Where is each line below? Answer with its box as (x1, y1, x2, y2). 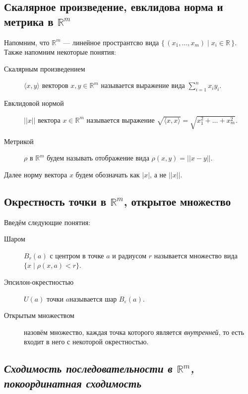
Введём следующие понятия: (4, 217, 91, 227)
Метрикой (4, 136, 34, 146)
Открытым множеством (4, 310, 74, 320)
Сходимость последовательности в (4, 361, 173, 376)
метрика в (4, 13, 54, 29)
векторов (42, 80, 68, 90)
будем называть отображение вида (47, 153, 149, 163)
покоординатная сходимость (4, 375, 141, 391)
